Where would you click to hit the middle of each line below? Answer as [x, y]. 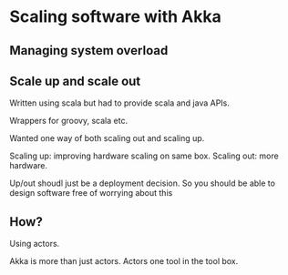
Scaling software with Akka [115, 17]
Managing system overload [89, 51]
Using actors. [35, 244]
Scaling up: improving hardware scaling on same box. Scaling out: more [144, 156]
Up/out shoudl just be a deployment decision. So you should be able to [143, 183]
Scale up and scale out [75, 81]
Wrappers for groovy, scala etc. [69, 121]
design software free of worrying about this [91, 193]
